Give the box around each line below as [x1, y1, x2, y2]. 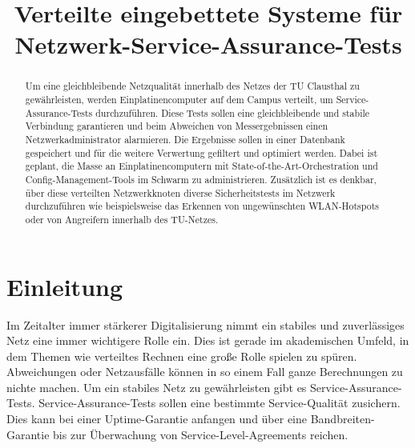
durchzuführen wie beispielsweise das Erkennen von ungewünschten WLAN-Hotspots [25, 199, 379, 213]
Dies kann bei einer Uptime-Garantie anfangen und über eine [6, 410, 308, 427]
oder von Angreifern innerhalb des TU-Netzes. [25, 212, 219, 226]
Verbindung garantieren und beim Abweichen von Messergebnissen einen [25, 119, 328, 133]
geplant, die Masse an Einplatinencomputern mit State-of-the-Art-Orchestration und [25, 159, 378, 173]
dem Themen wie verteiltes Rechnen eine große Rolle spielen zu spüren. [6, 347, 357, 364]
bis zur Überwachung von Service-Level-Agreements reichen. [53, 426, 349, 442]
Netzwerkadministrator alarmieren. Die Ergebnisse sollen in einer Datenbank [25, 132, 345, 146]
